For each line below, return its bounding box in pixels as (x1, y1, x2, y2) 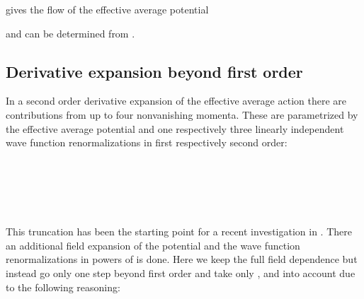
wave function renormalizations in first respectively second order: (6, 135, 288, 150)
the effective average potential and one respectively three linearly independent (6, 121, 344, 136)
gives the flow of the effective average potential (6, 2, 209, 16)
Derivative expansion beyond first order (6, 60, 303, 82)
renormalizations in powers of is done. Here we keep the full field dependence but (6, 252, 358, 266)
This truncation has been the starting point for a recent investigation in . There (6, 224, 352, 239)
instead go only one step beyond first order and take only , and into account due (6, 265, 356, 280)
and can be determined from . (6, 25, 135, 40)
